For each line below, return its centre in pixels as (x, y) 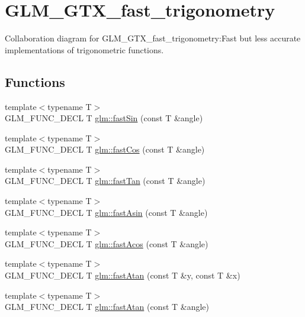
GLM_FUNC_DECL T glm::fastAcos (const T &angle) (107, 243)
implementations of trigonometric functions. (84, 49)
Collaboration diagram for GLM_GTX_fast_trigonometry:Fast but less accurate (153, 38)
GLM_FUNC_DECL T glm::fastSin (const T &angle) (104, 118)
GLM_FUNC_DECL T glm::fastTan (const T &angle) (105, 181)
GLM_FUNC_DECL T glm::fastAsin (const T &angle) (106, 212)
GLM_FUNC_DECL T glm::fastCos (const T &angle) (105, 149)
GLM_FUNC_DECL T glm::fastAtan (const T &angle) (107, 307)
